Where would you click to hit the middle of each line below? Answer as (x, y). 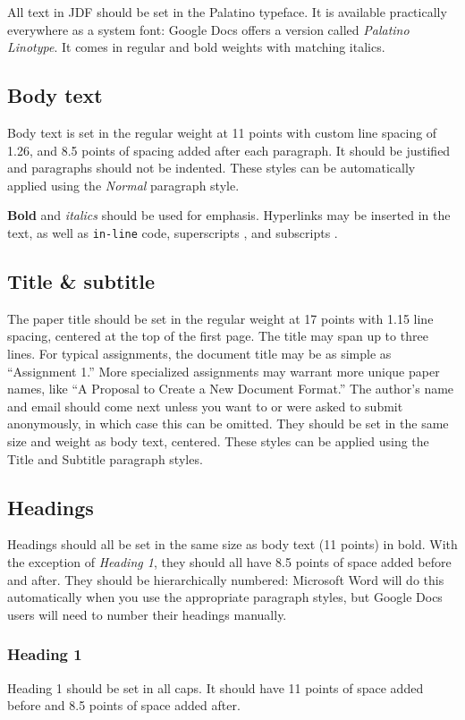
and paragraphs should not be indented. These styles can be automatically (211, 168)
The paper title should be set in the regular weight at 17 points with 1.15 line (220, 318)
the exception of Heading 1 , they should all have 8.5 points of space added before (229, 561)
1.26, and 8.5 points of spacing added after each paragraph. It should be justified (229, 150)
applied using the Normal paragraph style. (123, 185)
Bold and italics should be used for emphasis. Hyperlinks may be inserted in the (229, 215)
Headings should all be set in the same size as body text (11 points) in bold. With (232, 544)
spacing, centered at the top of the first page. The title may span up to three (218, 336)
